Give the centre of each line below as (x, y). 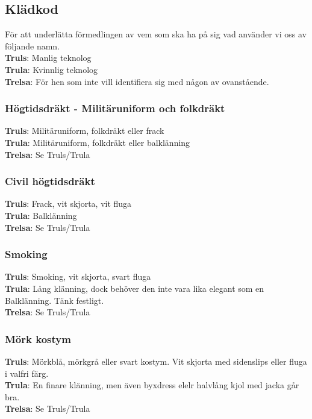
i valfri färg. (27, 373)
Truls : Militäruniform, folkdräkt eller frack (85, 131)
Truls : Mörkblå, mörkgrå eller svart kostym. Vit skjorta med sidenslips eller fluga (156, 361)
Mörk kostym (38, 339)
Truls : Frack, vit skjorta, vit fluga (68, 203)
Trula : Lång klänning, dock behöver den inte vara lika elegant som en (135, 288)
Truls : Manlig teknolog (48, 58)
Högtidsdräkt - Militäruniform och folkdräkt (115, 108)
